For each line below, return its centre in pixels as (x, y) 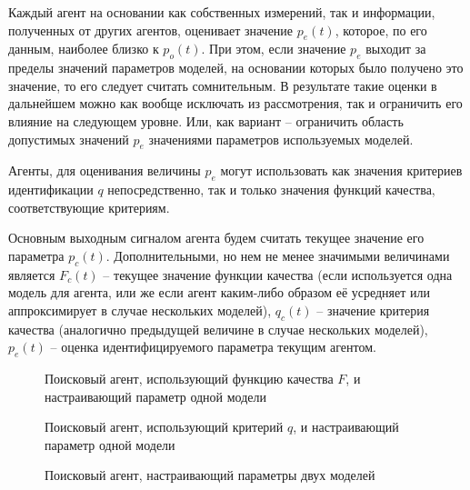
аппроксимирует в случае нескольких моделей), (140, 310)
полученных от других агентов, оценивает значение (151, 30)
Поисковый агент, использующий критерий (164, 427)
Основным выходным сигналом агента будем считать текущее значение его (216, 238)
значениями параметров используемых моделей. (281, 139)
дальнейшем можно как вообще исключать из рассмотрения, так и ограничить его (235, 103)
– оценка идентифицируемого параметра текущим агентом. (213, 347)
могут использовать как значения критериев (341, 170)
